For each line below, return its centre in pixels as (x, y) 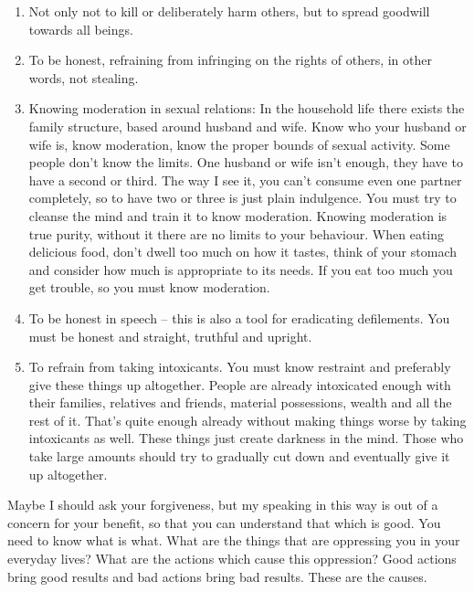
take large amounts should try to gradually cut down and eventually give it (239, 456)
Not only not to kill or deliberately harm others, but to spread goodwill (229, 11)
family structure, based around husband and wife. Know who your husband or (248, 126)
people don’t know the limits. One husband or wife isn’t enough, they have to (246, 162)
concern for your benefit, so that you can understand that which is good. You (224, 522)
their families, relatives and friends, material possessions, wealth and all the (240, 402)
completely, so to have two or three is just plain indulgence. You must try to (242, 198)
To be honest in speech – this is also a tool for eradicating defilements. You (239, 317)
